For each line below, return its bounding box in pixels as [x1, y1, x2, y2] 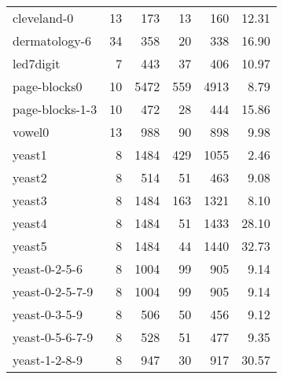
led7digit [13, 54, 61, 72]
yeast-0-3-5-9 [13, 305, 83, 323]
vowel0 [13, 123, 50, 141]
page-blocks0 [13, 77, 83, 95]
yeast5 [13, 237, 47, 255]
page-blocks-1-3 [13, 100, 97, 118]
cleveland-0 [13, 9, 74, 27]
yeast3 [13, 191, 47, 209]
